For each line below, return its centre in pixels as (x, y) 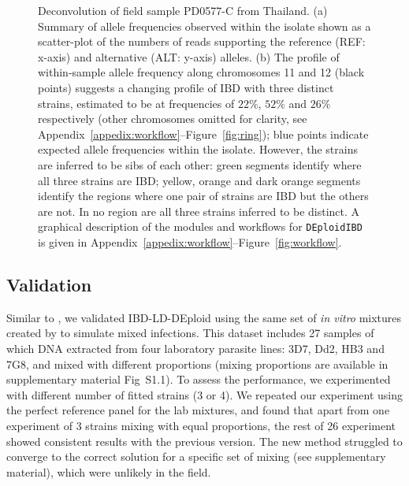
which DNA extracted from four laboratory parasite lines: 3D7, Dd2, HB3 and (195, 348)
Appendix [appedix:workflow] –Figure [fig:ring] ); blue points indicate (203, 134)
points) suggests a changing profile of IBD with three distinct (186, 87)
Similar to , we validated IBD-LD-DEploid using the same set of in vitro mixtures (204, 317)
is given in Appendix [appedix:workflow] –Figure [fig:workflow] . (190, 241)
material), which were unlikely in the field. (109, 471)
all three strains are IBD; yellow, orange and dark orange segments (199, 180)
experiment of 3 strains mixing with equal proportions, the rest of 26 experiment (201, 425)
